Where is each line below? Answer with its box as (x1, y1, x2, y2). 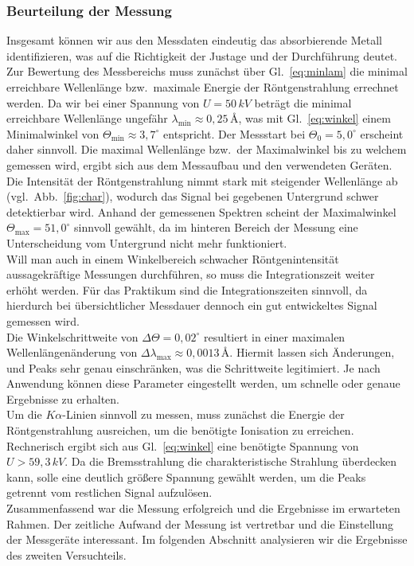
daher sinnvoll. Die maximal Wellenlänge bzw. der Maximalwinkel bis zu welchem (6, 141, 407, 158)
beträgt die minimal (254, 94, 352, 111)
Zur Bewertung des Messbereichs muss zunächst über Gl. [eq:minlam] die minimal (6, 63, 408, 80)
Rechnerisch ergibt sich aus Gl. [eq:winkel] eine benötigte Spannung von (6, 437, 359, 454)
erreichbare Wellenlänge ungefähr (6, 110, 168, 127)
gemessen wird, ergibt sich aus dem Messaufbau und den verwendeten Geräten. (6, 156, 393, 173)
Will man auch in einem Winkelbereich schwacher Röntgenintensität (6, 250, 339, 267)
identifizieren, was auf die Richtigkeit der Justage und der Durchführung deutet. (6, 47, 397, 64)
